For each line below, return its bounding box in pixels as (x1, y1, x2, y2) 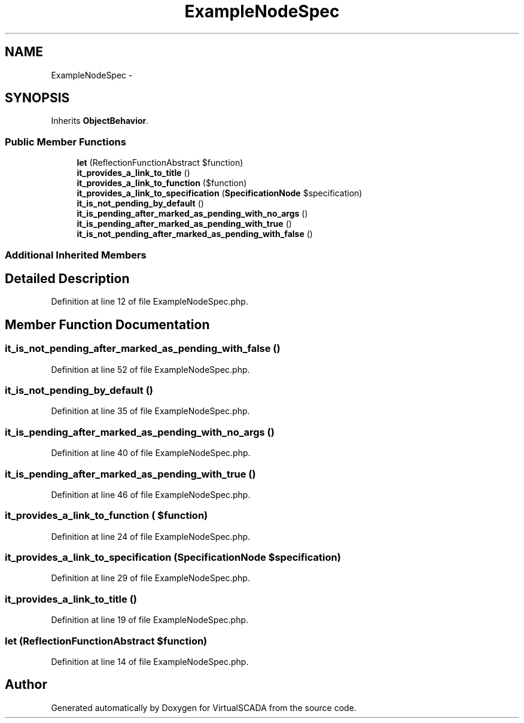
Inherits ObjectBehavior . (51, 116, 149, 126)
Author (5, 677, 47, 692)
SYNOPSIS (5, 90, 70, 106)
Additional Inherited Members (5, 248, 147, 261)
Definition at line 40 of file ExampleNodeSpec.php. (51, 448, 251, 458)
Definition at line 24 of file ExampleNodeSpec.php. (51, 531, 251, 542)
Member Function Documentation (5, 317, 210, 332)
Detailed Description (5, 271, 130, 286)
